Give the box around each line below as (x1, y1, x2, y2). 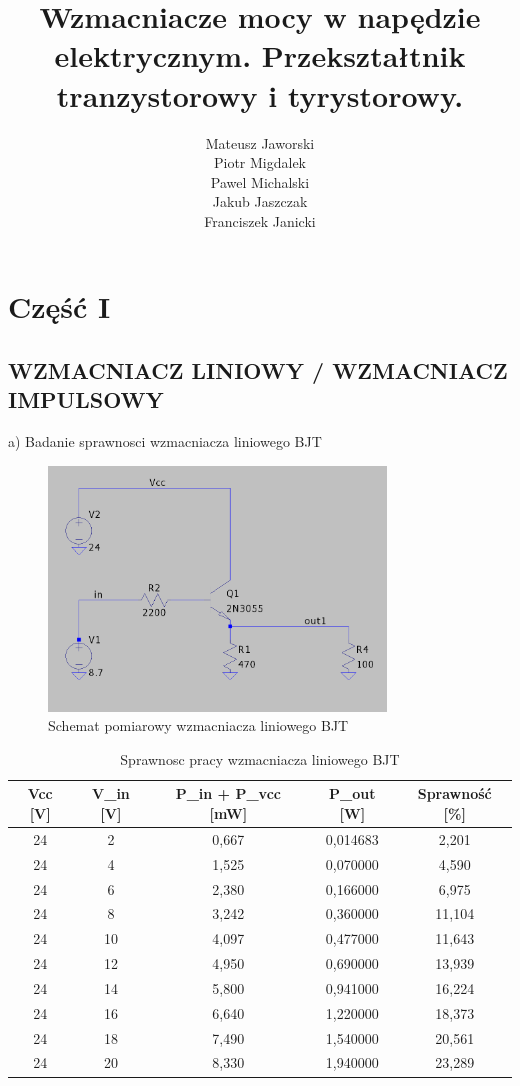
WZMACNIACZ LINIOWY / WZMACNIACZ (8, 355, 508, 386)
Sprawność (417, 783, 492, 804)
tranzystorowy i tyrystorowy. (56, 74, 464, 115)
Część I (8, 286, 111, 327)
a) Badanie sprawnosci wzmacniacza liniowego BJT (8, 431, 322, 452)
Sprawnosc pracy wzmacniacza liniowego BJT (120, 748, 400, 769)
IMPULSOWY (8, 384, 164, 415)
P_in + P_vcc (175, 783, 281, 804)
